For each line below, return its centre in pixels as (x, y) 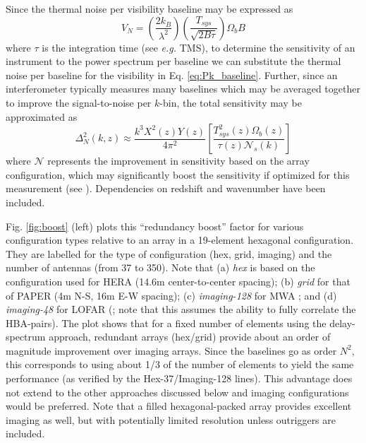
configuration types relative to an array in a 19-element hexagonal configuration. (180, 240)
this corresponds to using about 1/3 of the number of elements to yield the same (180, 364)
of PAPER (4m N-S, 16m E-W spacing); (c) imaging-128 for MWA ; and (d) (171, 295)
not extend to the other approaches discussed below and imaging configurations (177, 392)
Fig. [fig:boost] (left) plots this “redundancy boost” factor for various (155, 226)
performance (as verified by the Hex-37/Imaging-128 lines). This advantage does (179, 378)
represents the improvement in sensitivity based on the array (178, 161)
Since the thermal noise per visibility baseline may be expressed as (150, 8)
